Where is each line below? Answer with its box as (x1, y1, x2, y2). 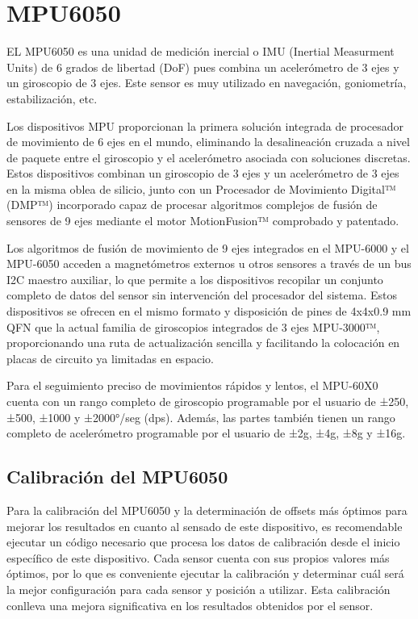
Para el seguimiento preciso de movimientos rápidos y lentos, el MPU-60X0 (6, 377, 378, 394)
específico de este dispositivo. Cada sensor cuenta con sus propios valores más (6, 549, 390, 566)
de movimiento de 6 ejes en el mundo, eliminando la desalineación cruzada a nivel (6, 133, 410, 150)
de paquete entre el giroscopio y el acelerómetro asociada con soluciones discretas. (6, 148, 411, 165)
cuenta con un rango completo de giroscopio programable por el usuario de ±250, (6, 393, 409, 409)
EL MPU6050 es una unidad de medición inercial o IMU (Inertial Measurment (6, 43, 395, 60)
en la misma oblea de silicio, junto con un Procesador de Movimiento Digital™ (6, 180, 396, 197)
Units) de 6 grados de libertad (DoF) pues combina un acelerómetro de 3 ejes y (6, 58, 399, 75)
